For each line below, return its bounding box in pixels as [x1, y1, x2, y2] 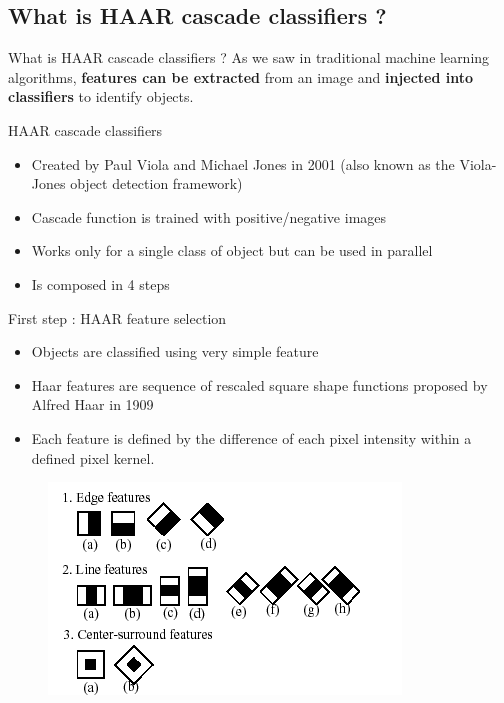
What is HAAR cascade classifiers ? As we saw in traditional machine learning [8, 47, 490, 68]
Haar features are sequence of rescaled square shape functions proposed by [31, 374, 488, 395]
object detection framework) [70, 173, 243, 194]
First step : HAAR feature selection [8, 307, 227, 328]
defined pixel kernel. [31, 447, 155, 468]
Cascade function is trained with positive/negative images [31, 206, 387, 227]
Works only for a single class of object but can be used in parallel [31, 240, 433, 261]
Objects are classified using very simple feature [31, 341, 319, 362]
